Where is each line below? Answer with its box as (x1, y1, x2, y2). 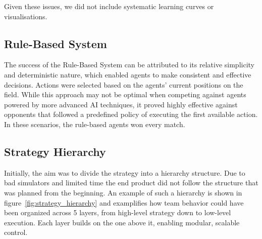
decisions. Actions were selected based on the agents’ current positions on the (4, 79, 243, 90)
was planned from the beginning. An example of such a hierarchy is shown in (4, 187, 242, 197)
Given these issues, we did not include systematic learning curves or (4, 1, 214, 11)
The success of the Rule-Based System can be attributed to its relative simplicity (4, 59, 254, 70)
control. (4, 227, 28, 237)
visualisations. (4, 11, 47, 21)
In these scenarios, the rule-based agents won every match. (4, 118, 185, 129)
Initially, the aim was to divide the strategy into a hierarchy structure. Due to (4, 167, 245, 178)
